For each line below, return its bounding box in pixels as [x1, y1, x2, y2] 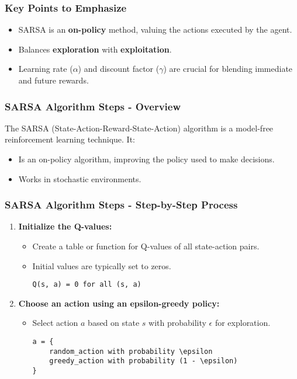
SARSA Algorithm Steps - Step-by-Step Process [5, 197, 238, 212]
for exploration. [215, 317, 271, 329]
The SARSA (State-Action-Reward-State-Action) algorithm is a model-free [5, 121, 274, 134]
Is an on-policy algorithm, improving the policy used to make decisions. [18, 153, 275, 165]
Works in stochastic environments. [18, 172, 141, 185]
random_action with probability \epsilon [49, 347, 213, 356]
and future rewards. [18, 74, 89, 86]
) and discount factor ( [78, 62, 160, 75]
